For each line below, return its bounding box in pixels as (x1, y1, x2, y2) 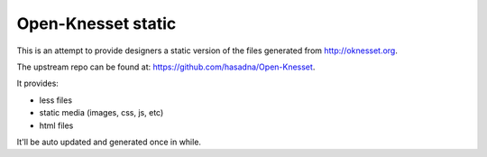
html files (39, 120, 74, 131)
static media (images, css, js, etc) (39, 107, 164, 118)
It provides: (16, 78, 59, 89)
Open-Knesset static (16, 14, 177, 33)
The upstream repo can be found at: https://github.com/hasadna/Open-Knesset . (16, 61, 316, 72)
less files (39, 95, 72, 106)
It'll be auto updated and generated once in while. (16, 136, 202, 147)
